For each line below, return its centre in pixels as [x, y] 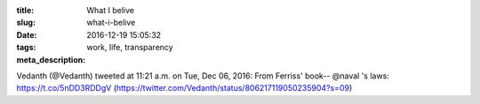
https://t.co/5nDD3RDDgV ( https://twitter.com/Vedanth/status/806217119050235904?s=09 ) [184, 88]
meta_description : [51, 59]
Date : [27, 34]
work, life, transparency [130, 48]
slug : [26, 23]
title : [25, 10]
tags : [26, 48]
